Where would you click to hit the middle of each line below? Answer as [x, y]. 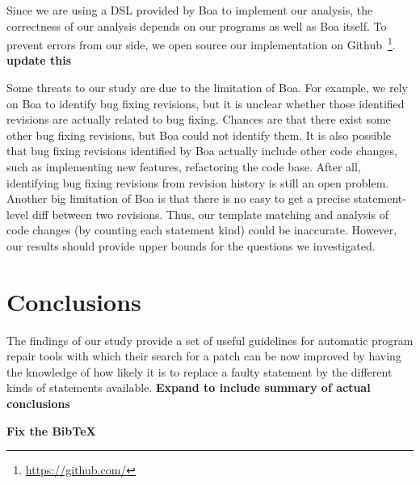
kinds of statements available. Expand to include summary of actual [189, 387]
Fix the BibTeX [51, 430]
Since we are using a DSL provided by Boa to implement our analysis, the [190, 10]
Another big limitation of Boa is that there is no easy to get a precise [178, 198]
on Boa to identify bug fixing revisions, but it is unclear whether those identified [206, 103]
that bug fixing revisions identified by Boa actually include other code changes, [202, 151]
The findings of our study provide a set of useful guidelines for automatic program [210, 340]
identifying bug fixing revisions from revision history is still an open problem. [198, 182]
